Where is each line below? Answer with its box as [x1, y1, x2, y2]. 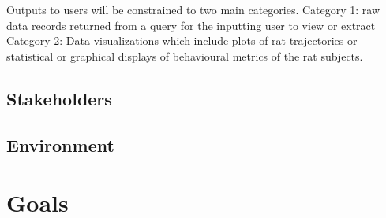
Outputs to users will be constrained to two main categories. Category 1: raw [6, 2, 380, 17]
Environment [6, 132, 114, 157]
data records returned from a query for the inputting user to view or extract [6, 17, 376, 33]
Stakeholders [6, 86, 112, 110]
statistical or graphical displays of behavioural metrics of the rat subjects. [6, 47, 363, 64]
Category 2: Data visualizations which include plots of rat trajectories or [6, 32, 358, 49]
